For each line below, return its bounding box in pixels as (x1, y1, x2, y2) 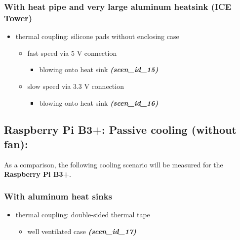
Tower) (4, 11, 33, 24)
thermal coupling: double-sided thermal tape (15, 209, 150, 220)
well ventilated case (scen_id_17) (27, 226, 136, 236)
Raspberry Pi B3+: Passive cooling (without (4, 121, 237, 137)
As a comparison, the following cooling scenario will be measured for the (4, 159, 223, 169)
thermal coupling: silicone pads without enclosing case (15, 31, 179, 41)
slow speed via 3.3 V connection (27, 80, 124, 91)
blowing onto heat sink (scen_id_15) (39, 64, 159, 75)
